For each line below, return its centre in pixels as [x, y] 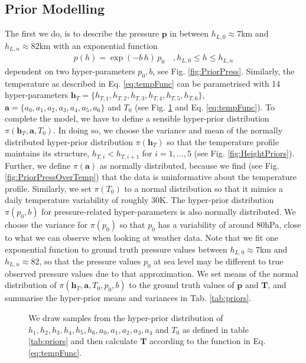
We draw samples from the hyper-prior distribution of [126, 318]
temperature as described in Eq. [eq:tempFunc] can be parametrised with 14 [143, 83]
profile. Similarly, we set [48, 188]
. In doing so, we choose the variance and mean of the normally [168, 130]
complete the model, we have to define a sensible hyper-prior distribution [137, 118]
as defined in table [215, 329]
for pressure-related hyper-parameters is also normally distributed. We [169, 211]
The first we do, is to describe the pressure [82, 33]
